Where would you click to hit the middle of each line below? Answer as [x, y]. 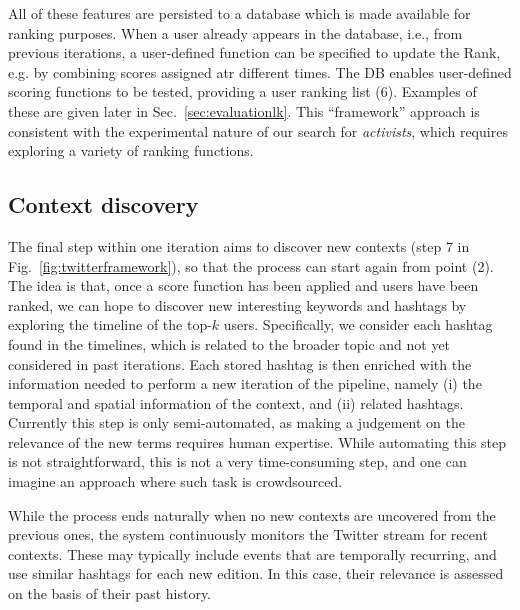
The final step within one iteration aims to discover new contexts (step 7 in [239, 245]
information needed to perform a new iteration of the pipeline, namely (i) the [245, 383]
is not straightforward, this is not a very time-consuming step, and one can [237, 461]
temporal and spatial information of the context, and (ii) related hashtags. [236, 402]
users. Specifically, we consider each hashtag [358, 324]
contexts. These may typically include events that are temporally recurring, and [252, 553]
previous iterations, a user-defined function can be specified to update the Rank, [254, 52]
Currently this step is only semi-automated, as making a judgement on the [237, 422]
